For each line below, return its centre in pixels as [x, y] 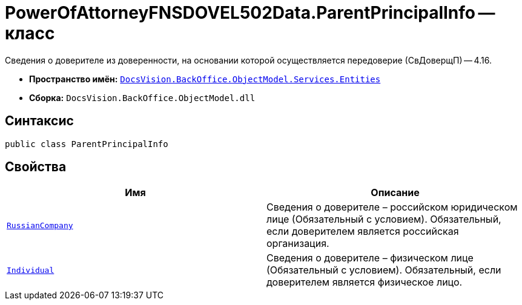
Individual [31, 270]
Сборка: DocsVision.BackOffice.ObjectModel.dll [142, 97]
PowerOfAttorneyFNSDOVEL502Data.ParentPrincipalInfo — [250, 13]
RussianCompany [40, 225]
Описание [395, 193]
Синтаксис [39, 121]
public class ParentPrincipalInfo [87, 144]
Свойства [36, 167]
